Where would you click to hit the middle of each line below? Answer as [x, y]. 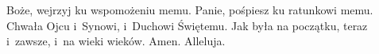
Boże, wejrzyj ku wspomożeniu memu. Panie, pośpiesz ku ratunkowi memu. [190, 10]
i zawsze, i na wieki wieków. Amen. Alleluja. [116, 41]
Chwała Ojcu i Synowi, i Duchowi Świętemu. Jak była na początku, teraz [187, 25]
